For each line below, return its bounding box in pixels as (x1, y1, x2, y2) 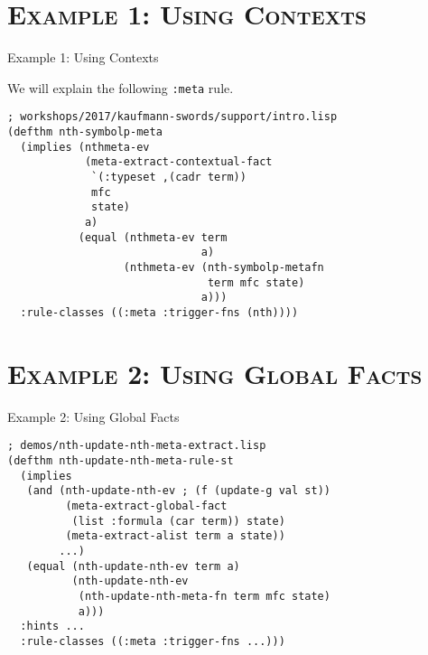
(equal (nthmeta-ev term (78, 230, 228, 244)
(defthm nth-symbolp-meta (7, 126, 163, 139)
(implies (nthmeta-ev (20, 140, 150, 154)
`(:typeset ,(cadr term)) (91, 171, 247, 183)
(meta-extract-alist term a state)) (65, 529, 285, 543)
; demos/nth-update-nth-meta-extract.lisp (7, 439, 266, 453)
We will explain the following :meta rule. (7, 78, 234, 97)
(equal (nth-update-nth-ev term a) (26, 559, 240, 573)
